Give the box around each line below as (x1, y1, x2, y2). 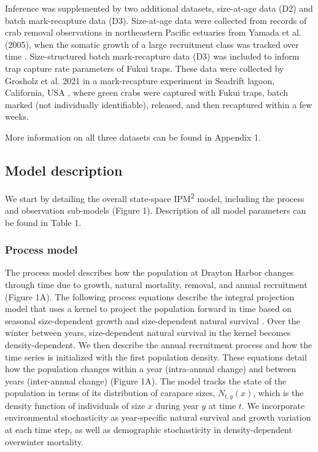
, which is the (253, 386, 304, 399)
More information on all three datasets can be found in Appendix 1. (5, 130, 261, 143)
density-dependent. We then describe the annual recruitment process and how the (5, 338, 312, 351)
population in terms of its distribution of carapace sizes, (5, 386, 215, 399)
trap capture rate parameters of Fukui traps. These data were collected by (5, 61, 284, 74)
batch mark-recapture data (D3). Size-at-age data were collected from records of (5, 14, 307, 26)
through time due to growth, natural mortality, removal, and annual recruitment (5, 278, 308, 290)
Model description (5, 160, 123, 179)
